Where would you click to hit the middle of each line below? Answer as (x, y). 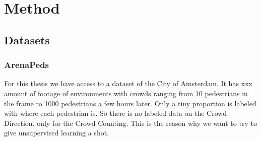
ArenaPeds (27, 65)
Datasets (27, 40)
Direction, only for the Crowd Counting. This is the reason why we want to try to (130, 123)
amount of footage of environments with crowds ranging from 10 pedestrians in (126, 93)
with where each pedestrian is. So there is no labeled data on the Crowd (116, 113)
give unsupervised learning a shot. (56, 133)
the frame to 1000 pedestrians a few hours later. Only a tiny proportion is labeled (130, 103)
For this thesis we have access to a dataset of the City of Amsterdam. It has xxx (128, 83)
